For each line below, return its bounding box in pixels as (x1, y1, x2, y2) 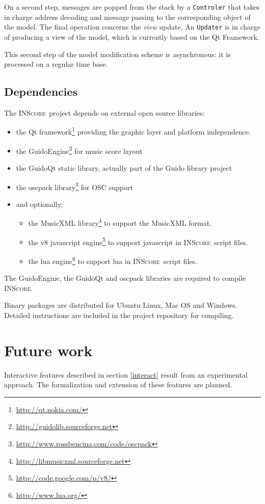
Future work (4, 339, 93, 360)
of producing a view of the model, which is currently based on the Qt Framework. (4, 31, 259, 42)
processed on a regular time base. (4, 59, 108, 69)
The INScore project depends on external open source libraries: (4, 107, 205, 118)
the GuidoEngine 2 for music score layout (16, 144, 143, 156)
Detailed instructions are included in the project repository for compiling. (4, 309, 234, 320)
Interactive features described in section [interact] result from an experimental (4, 369, 248, 380)
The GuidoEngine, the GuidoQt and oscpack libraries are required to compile (4, 273, 246, 283)
